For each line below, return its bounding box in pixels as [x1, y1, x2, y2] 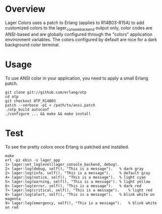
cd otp [5, 94, 19, 99]
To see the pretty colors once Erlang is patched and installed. [5, 144, 129, 150]
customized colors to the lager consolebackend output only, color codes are [5, 25, 153, 32]
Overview [5, 3, 46, 15]
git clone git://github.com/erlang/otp [5, 90, 87, 95]
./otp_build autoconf [5, 107, 50, 112]
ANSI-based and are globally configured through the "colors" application [5, 31, 153, 37]
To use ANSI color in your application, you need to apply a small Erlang [5, 75, 149, 81]
